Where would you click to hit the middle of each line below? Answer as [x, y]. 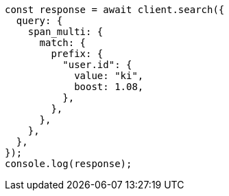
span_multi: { [65, 32]
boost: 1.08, [109, 87]
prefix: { [77, 54]
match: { [63, 43]
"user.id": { [97, 65]
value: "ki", [109, 76]
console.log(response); [69, 164]
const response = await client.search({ [115, 10]
